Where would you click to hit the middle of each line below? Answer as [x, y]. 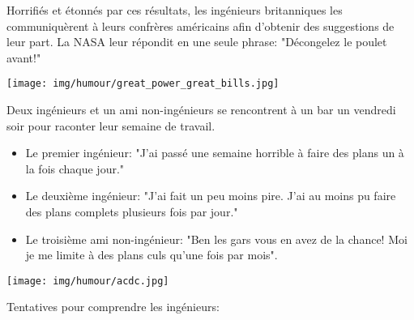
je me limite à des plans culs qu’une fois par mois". [152, 255]
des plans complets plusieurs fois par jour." [132, 211]
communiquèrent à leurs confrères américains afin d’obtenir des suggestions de [201, 26]
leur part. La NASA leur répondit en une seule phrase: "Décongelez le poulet [197, 42]
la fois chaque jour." [75, 168]
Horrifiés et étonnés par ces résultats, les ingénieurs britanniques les [175, 10]
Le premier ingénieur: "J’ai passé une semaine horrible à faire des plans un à [215, 153]
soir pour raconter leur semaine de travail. [111, 125]
